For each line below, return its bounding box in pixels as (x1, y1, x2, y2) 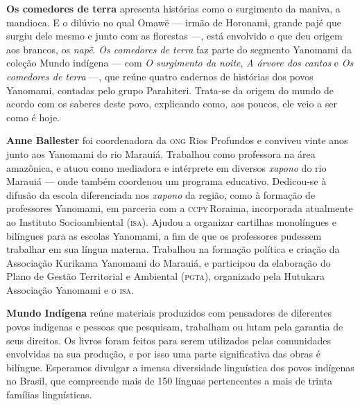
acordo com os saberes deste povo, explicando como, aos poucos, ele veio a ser (6, 96, 337, 111)
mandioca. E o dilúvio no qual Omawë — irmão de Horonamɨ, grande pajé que (6, 15, 341, 29)
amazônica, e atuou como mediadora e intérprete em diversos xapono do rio (6, 160, 327, 175)
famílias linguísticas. (6, 387, 92, 402)
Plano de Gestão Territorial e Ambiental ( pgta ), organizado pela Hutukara (6, 269, 325, 283)
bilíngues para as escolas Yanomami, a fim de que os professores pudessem (6, 228, 322, 242)
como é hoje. (6, 109, 60, 124)
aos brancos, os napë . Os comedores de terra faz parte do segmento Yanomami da (6, 42, 352, 56)
